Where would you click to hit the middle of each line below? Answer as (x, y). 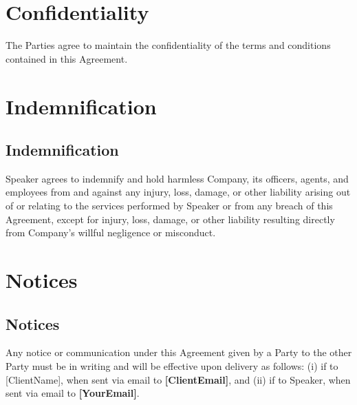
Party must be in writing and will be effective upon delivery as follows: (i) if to (172, 366)
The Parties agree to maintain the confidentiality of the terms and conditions (168, 45)
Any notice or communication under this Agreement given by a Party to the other (179, 352)
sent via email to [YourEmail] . (73, 393)
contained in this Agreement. (67, 58)
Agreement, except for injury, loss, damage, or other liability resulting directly (170, 219)
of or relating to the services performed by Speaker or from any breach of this (169, 206)
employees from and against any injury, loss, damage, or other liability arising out (178, 192)
